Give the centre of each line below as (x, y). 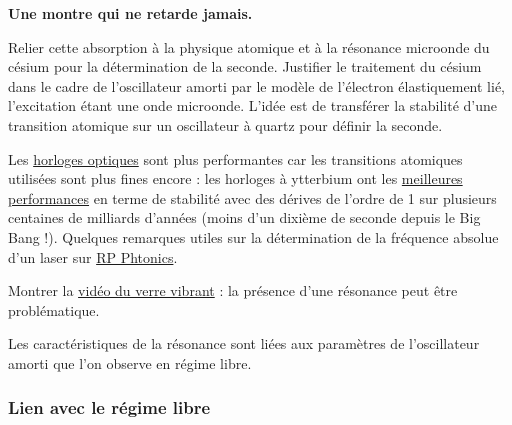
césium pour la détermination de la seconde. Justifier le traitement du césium (245, 66)
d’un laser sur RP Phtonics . (93, 256)
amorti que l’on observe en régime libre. (130, 362)
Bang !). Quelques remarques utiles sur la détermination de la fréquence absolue (253, 236)
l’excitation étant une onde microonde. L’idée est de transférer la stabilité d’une (253, 105)
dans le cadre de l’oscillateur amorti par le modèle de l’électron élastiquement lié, (256, 85)
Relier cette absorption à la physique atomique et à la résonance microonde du (249, 46)
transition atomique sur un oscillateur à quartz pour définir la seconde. (225, 124)
